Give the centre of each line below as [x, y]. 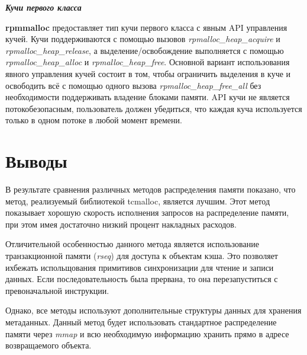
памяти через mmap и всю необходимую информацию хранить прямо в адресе [147, 333]
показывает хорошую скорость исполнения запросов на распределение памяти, [147, 212]
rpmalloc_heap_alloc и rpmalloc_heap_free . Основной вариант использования [148, 62]
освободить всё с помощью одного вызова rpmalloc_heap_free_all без [133, 85]
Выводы [36, 161]
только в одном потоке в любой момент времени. [94, 120]
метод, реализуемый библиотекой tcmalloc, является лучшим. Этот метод [138, 201]
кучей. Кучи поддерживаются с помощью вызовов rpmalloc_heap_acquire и [143, 39]
